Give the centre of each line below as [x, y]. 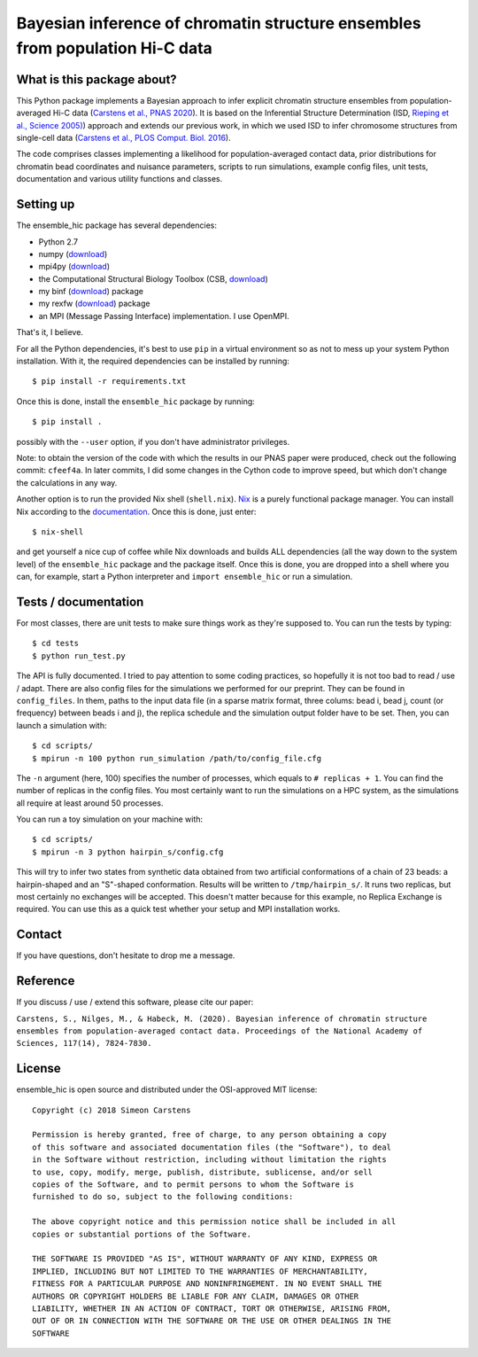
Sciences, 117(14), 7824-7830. [84, 1043]
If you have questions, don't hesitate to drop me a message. [126, 955]
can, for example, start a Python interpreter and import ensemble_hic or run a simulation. [185, 577]
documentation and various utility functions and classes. [119, 179]
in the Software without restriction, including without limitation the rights [209, 1160]
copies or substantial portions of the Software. [142, 1234]
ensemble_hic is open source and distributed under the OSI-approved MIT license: [167, 1089]
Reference [46, 981]
